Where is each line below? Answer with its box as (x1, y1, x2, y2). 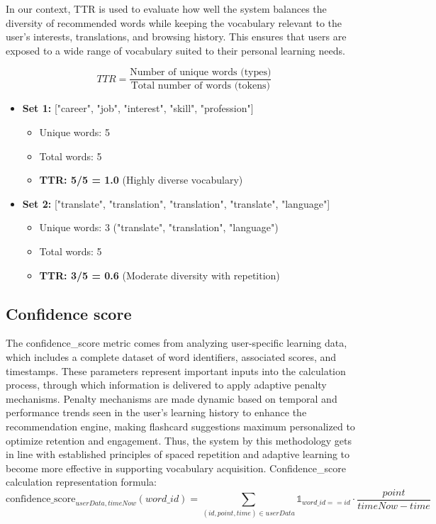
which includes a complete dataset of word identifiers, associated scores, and (6, 349, 337, 364)
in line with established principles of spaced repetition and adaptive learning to (6, 447, 350, 462)
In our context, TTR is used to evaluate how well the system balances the (6, 1, 327, 16)
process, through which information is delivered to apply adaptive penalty (6, 377, 327, 392)
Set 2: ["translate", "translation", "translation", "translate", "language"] (22, 196, 330, 211)
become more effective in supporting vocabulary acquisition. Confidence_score (6, 460, 346, 475)
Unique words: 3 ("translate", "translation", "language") (39, 220, 279, 235)
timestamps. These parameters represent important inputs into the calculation (6, 363, 346, 378)
